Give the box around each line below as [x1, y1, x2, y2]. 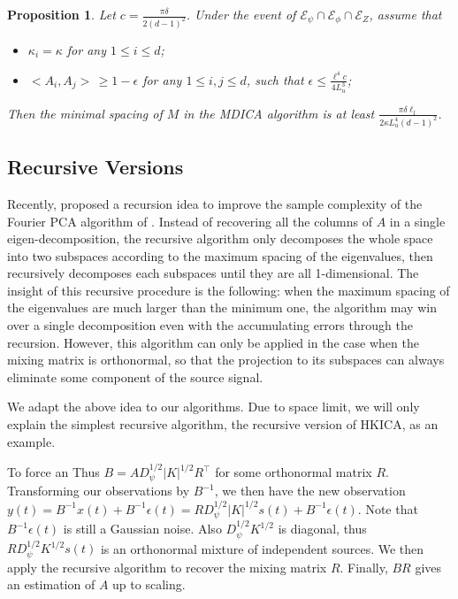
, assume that [369, 5, 442, 23]
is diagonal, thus [278, 519, 367, 538]
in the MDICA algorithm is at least [183, 104, 375, 122]
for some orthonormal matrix [215, 463, 372, 481]
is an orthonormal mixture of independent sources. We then [100, 539, 424, 557]
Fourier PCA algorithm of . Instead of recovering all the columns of [7, 211, 372, 230]
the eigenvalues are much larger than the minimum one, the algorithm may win [7, 298, 437, 317]
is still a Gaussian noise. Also [63, 519, 222, 538]
